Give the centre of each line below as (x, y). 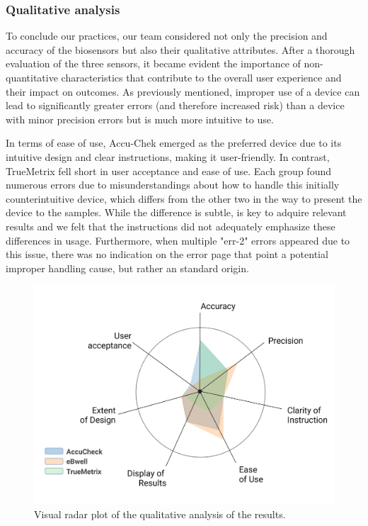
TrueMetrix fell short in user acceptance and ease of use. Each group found (168, 170)
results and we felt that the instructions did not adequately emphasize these (171, 226)
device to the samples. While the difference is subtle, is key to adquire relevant (176, 212)
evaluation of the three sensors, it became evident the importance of (153, 63)
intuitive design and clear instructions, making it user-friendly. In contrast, (168, 156)
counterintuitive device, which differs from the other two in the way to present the (184, 198)
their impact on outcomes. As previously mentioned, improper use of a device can (183, 91)
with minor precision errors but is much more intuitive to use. (140, 119)
